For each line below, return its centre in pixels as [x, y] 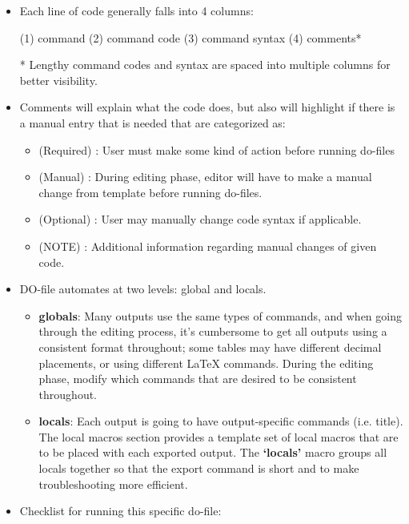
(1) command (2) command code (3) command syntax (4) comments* [190, 37]
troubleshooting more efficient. [113, 484]
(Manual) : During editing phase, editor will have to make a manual [205, 177]
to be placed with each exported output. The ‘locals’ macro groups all [213, 452]
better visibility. [58, 80]
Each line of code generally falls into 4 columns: [136, 10]
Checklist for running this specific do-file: [120, 511]
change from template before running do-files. [150, 192]
